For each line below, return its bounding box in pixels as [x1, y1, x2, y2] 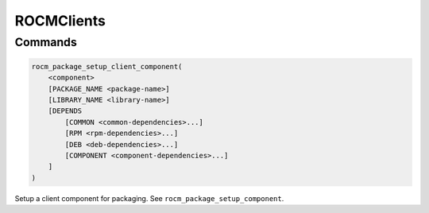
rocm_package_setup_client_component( [31, 62, 183, 71]
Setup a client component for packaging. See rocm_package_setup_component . [14, 193, 284, 203]
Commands [14, 35, 77, 49]
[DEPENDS [48, 106, 83, 115]
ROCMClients [14, 12, 106, 29]
